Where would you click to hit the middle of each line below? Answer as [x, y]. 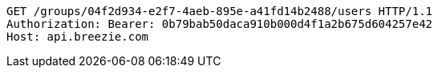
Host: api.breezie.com [78, 37]
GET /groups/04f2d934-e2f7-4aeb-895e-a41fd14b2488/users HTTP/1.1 [220, 11]
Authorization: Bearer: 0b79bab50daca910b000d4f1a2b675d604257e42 [220, 24]
